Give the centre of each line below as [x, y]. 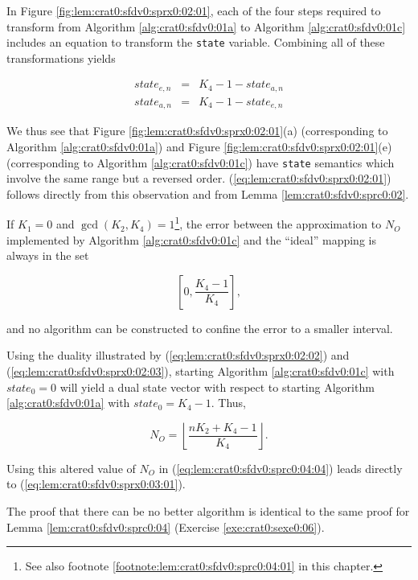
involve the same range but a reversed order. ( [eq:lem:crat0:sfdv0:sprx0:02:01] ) [199, 178]
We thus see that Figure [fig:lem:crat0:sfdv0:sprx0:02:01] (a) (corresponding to [197, 131]
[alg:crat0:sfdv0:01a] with [68, 403]
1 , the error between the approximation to [278, 223]
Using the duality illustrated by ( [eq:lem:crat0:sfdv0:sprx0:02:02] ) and [178, 355]
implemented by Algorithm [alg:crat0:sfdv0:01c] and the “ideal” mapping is [191, 239]
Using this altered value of [71, 468]
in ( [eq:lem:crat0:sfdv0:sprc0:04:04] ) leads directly [281, 468]
